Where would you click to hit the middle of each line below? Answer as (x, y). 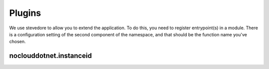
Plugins (25, 13)
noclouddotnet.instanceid (51, 56)
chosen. (17, 42)
